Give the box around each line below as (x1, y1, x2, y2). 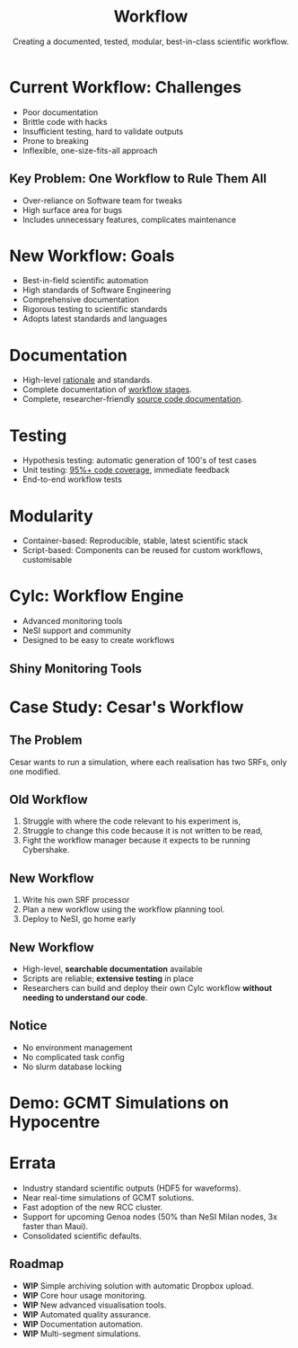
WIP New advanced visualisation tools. (22, 1299, 167, 1310)
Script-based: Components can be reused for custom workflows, (22, 545, 263, 556)
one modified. (9, 766, 61, 777)
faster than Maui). (22, 1220, 89, 1231)
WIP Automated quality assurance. (22, 1308, 151, 1319)
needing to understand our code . (22, 992, 148, 1004)
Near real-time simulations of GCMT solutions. (22, 1192, 195, 1202)
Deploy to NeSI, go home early (22, 914, 136, 924)
